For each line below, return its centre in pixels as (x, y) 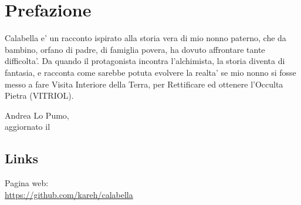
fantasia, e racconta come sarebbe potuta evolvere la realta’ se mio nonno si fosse (150, 72)
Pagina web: (27, 183)
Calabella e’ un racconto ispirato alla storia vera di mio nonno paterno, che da (146, 38)
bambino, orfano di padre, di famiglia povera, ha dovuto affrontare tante (135, 49)
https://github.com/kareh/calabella (69, 194)
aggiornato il (28, 127)
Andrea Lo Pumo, (37, 115)
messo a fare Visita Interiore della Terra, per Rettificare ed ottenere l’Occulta (144, 84)
